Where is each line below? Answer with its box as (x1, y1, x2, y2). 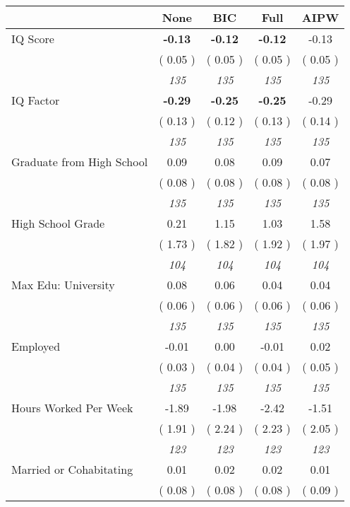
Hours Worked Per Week (11, 400, 133, 416)
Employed (11, 338, 61, 354)
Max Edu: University (11, 276, 115, 293)
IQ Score (11, 30, 54, 47)
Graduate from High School (11, 153, 148, 170)
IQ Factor (11, 92, 60, 108)
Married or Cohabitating (11, 461, 133, 477)
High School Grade (11, 215, 105, 231)
